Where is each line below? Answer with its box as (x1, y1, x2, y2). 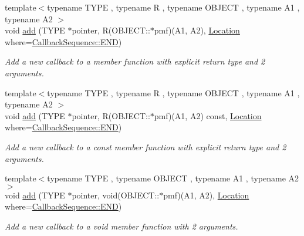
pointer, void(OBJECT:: (72, 188, 160, 201)
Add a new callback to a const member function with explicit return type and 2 (5, 140, 286, 153)
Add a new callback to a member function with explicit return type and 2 (5, 55, 265, 68)
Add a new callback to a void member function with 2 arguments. (5, 220, 238, 232)
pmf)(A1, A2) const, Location (154, 109, 262, 122)
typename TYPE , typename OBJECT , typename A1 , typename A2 (47, 172, 299, 184)
